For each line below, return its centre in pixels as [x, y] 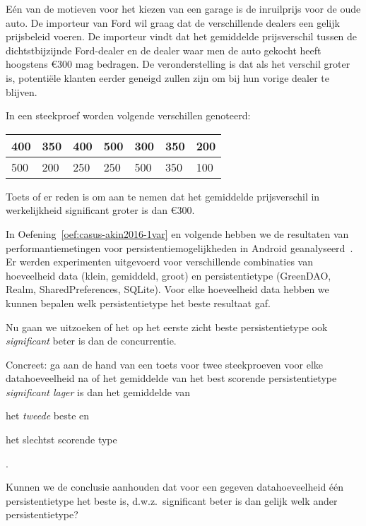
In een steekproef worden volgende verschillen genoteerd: [128, 115]
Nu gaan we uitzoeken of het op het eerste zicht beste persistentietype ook [167, 327]
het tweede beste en [48, 416]
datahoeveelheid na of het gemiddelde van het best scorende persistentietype [171, 378]
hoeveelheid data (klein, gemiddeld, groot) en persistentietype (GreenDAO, [169, 275]
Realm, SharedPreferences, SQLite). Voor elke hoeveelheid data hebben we [167, 289]
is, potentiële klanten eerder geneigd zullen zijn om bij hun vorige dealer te [167, 77]
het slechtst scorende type [61, 440]
